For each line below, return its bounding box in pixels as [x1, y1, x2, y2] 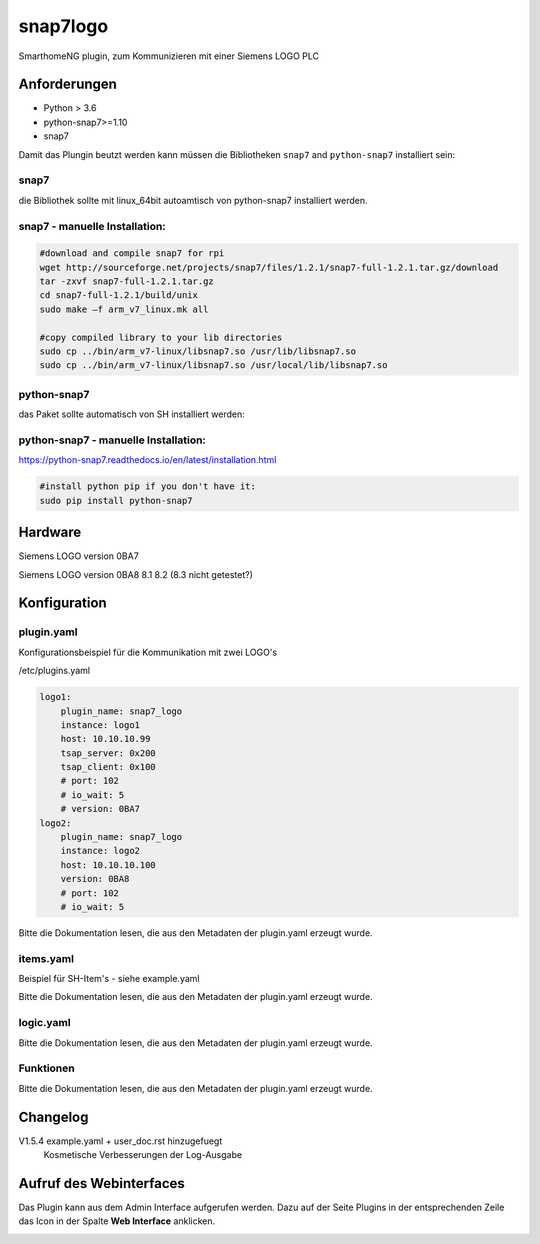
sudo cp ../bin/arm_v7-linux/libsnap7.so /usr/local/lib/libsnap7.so [39, 360, 388, 371]
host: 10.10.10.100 [60, 859, 157, 870]
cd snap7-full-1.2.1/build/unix [39, 290, 199, 301]
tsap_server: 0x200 [60, 747, 157, 759]
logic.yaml [18, 1016, 71, 1030]
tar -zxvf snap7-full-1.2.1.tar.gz [39, 276, 214, 287]
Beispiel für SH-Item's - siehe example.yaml [18, 973, 200, 985]
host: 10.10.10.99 [60, 733, 151, 745]
